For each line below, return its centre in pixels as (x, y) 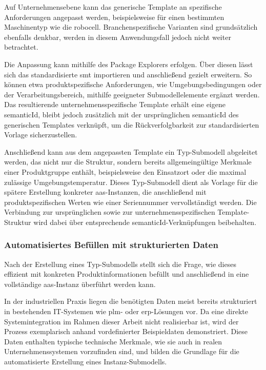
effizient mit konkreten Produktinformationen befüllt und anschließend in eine (127, 274)
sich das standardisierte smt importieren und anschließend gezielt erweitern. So (128, 74)
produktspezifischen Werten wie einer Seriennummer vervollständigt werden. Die (130, 202)
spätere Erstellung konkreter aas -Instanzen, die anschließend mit (105, 192)
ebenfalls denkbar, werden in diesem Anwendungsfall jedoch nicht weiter (118, 37)
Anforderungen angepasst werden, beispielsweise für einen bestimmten (114, 17)
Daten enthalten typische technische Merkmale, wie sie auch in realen (113, 341)
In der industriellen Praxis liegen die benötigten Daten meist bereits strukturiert (131, 301)
